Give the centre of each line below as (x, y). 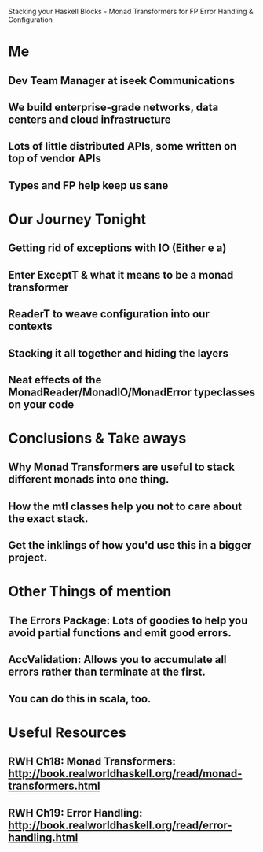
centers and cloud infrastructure (89, 119)
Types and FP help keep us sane (88, 185)
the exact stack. (48, 519)
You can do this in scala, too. (80, 699)
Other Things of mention (90, 592)
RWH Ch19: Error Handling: (75, 813)
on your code (41, 404)
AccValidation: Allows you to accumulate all (117, 659)
